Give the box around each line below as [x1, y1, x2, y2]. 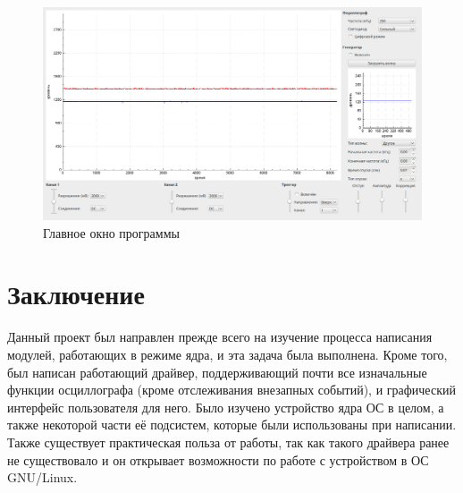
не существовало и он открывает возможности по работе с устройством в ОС [7, 450, 429, 469]
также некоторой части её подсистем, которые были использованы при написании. [7, 415, 457, 434]
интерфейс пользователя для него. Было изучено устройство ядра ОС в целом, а [7, 397, 444, 416]
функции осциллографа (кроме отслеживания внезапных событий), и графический [7, 380, 456, 399]
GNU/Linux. [7, 468, 78, 487]
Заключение [7, 276, 145, 312]
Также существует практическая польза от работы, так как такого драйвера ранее [7, 432, 450, 451]
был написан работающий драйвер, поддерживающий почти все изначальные [7, 362, 427, 381]
